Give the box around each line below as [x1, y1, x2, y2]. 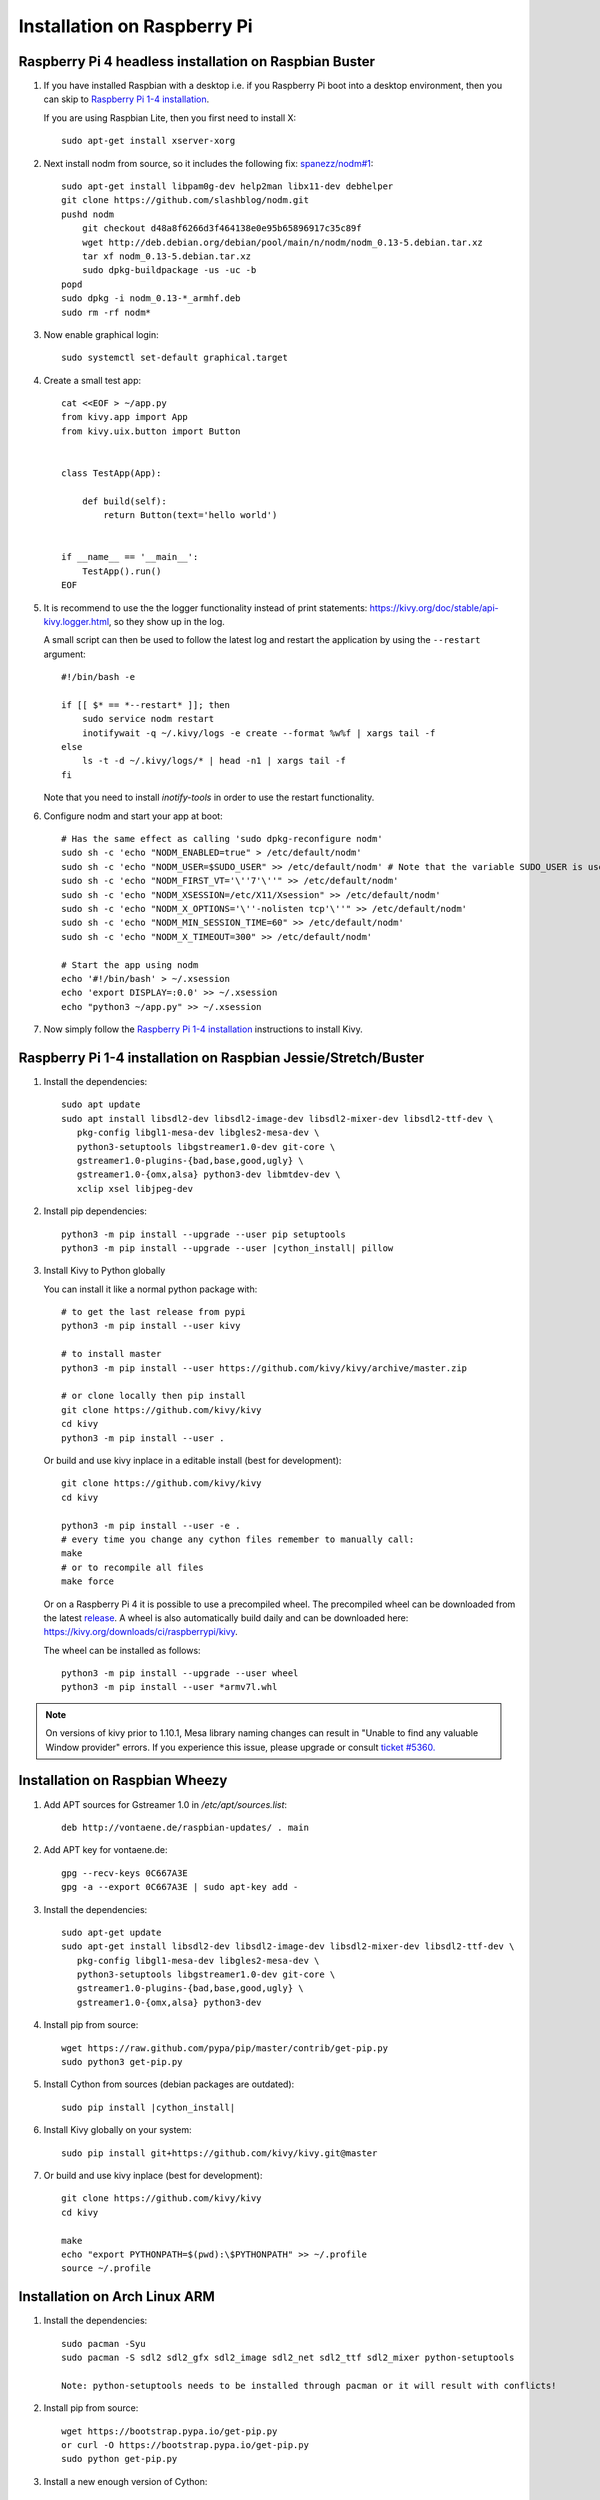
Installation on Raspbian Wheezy [18, 1772, 228, 1789]
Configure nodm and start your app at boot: [43, 810, 224, 822]
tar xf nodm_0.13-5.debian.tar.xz [81, 250, 252, 262]
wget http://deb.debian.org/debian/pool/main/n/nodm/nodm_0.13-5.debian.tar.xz [81, 236, 484, 248]
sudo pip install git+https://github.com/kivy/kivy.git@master [61, 2147, 378, 2159]
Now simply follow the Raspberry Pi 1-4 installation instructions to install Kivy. [43, 1023, 364, 1035]
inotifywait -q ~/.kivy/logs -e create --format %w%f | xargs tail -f [81, 727, 436, 739]
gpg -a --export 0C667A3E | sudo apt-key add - [61, 1881, 299, 1893]
